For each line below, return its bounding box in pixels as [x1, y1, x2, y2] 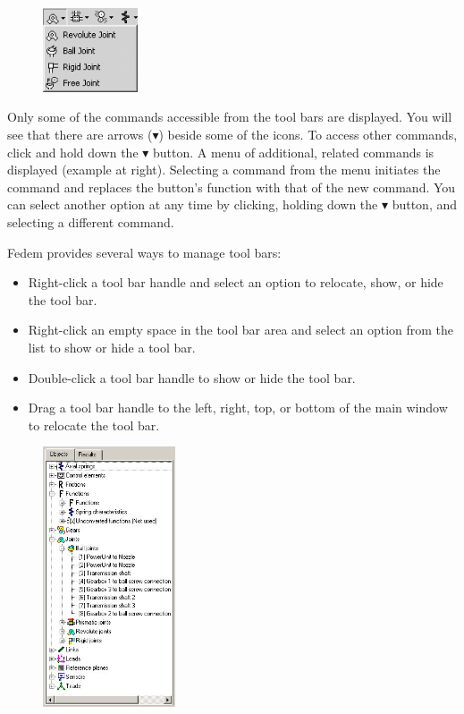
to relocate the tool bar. [28, 415, 160, 434]
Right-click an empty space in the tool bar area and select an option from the [28, 320, 454, 339]
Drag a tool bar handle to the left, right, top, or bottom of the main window [28, 398, 448, 417]
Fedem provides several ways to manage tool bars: [7, 242, 282, 261]
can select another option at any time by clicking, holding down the [7, 195, 378, 214]
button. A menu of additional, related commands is [152, 142, 434, 161]
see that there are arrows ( [7, 125, 153, 144]
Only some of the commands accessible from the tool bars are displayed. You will [7, 107, 452, 126]
